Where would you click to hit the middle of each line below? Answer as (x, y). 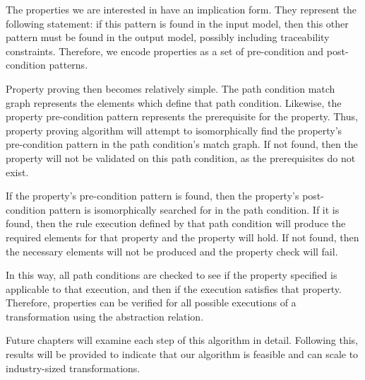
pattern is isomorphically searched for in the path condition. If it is (194, 209)
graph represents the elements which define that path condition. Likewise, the (174, 102)
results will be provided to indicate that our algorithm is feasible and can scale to (182, 354)
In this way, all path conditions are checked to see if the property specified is (172, 275)
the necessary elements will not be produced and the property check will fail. (172, 251)
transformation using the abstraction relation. (105, 316)
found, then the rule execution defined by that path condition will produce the (176, 223)
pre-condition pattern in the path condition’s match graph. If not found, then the (182, 144)
